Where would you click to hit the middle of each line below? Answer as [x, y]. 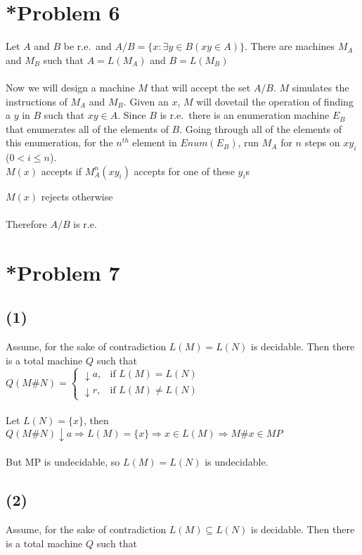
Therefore [26, 223]
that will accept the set [201, 87]
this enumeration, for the [59, 142]
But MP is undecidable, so [63, 462]
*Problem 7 [63, 272]
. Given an [146, 101]
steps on [322, 142]
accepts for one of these [184, 171]
